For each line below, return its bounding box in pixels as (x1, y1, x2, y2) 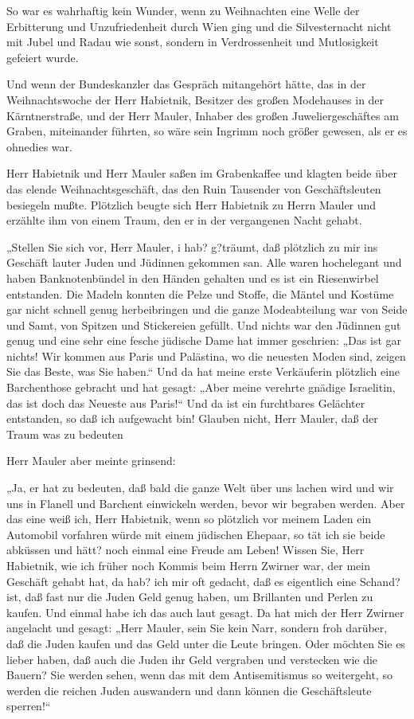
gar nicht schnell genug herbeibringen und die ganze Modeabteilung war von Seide (6, 301, 408, 318)
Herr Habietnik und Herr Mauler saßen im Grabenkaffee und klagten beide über (6, 165, 397, 182)
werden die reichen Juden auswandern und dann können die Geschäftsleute (6, 682, 372, 698)
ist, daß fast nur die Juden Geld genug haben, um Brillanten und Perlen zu (6, 588, 373, 605)
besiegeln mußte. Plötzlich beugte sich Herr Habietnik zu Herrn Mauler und (6, 196, 377, 213)
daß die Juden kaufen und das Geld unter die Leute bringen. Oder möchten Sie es (6, 635, 405, 651)
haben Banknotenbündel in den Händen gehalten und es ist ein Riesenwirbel (6, 269, 379, 286)
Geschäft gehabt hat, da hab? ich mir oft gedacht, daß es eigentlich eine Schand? (6, 572, 400, 589)
